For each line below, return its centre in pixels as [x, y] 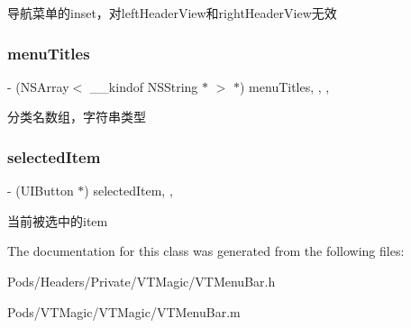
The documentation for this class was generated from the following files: [206, 251]
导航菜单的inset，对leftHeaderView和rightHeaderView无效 [172, 13]
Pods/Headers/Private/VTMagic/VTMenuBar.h [142, 281]
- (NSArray [38, 86]
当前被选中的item [58, 220]
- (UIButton [41, 191]
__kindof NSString [144, 86]
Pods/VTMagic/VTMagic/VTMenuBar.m [124, 311]
